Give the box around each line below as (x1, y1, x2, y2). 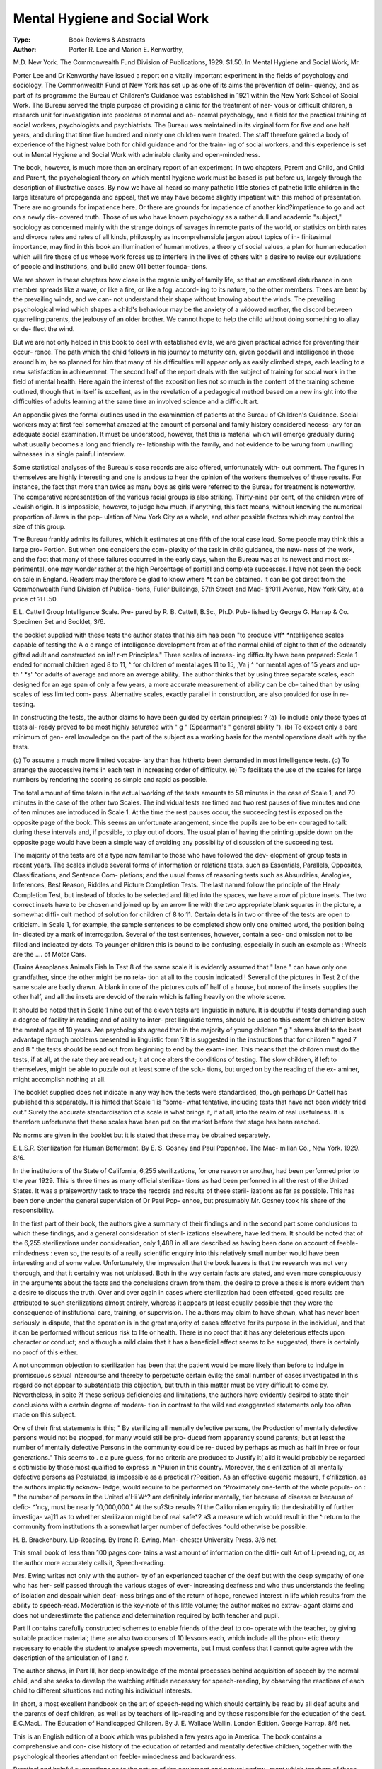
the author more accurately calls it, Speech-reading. (13, 1558, 166, 1567)
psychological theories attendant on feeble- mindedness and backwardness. (13, 1752, 237, 1761)
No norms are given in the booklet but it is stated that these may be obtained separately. (13, 1131, 270, 1139)
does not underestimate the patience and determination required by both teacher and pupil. (13, 1610, 280, 1620)
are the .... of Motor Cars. (13, 950, 87, 958)
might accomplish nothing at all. (13, 1075, 106, 1083)
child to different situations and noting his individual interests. (13, 1686, 192, 1695)
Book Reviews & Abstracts (69, 35, 146, 44)
